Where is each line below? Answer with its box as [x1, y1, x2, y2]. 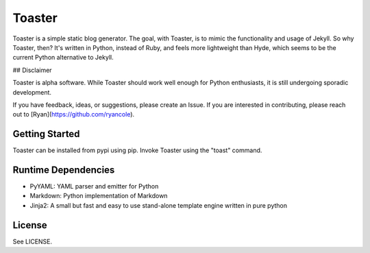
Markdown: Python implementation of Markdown [29, 192, 168, 200]
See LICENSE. [12, 237, 53, 245]
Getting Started [12, 128, 80, 140]
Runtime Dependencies [12, 165, 115, 176]
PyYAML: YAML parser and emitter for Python [29, 182, 159, 191]
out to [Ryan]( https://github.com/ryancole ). [12, 110, 135, 119]
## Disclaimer [12, 66, 52, 74]
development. [12, 88, 51, 96]
